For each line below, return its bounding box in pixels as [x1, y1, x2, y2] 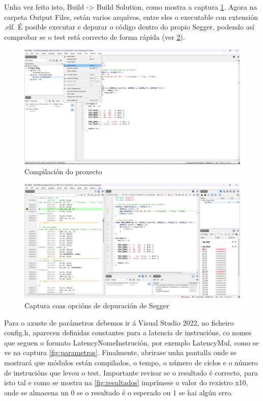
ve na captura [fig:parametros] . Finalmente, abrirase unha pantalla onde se [4, 347, 237, 358]
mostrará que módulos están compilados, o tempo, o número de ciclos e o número [4, 357, 258, 368]
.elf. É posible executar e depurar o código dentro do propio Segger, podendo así [4, 21, 254, 32]
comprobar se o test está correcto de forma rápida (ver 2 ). [4, 31, 185, 42]
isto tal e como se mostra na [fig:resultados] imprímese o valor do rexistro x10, [4, 377, 248, 388]
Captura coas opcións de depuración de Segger [24, 300, 169, 311]
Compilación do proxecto [24, 166, 102, 176]
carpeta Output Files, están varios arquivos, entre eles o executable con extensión [4, 11, 258, 22]
